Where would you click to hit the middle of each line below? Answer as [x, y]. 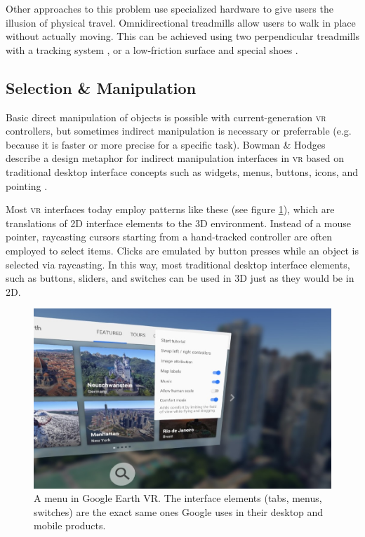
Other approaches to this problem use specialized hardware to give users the [170, 8]
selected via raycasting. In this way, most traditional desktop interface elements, [178, 264]
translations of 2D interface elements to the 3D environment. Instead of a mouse [179, 223]
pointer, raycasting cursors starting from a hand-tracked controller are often [169, 237]
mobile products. [70, 525]
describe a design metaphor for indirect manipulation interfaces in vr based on [175, 158]
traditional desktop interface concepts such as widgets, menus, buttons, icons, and [182, 171]
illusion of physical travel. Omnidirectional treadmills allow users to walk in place [181, 22]
